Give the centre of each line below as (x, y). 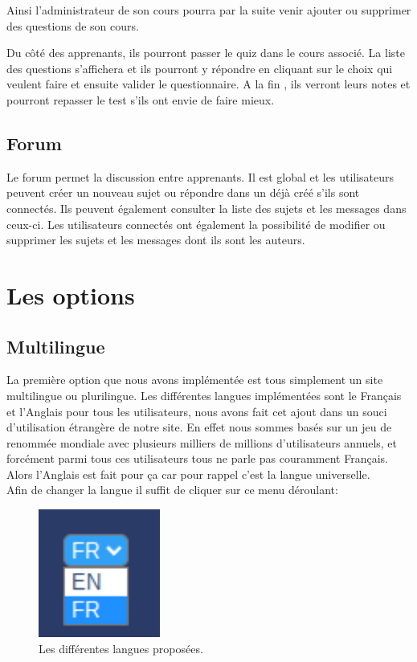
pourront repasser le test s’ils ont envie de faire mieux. (141, 99)
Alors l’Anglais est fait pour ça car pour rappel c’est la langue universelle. (188, 474)
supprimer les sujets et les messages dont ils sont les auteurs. (156, 240)
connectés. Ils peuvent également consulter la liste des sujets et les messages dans (206, 208)
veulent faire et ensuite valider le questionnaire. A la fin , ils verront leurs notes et (208, 84)
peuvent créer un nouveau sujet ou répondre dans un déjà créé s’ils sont (183, 192)
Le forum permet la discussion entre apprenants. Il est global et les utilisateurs (200, 176)
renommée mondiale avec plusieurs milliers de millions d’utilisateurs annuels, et (202, 442)
